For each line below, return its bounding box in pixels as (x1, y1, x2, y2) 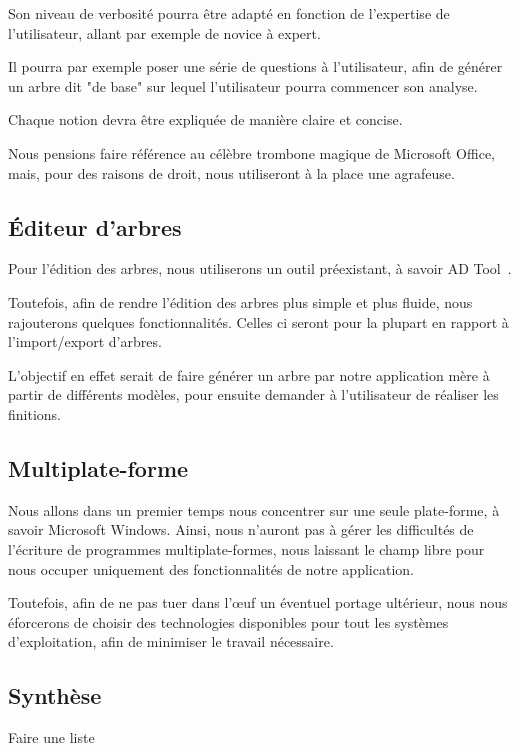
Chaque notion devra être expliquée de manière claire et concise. (8, 109, 403, 130)
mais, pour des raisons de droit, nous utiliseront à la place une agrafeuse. (8, 162, 455, 183)
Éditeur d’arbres (8, 211, 182, 242)
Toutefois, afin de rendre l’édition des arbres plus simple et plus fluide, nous (8, 291, 473, 312)
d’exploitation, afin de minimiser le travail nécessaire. (8, 631, 334, 652)
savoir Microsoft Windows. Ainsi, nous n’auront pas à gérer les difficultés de (8, 519, 474, 540)
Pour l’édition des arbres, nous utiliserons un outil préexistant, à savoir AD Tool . (8, 258, 512, 279)
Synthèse (8, 680, 102, 711)
